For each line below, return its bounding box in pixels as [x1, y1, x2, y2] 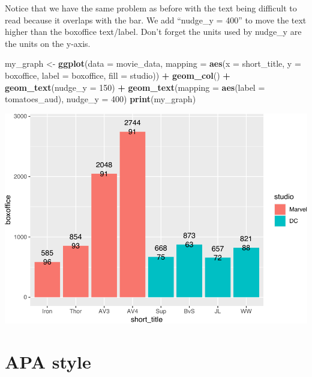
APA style [5, 349, 91, 373]
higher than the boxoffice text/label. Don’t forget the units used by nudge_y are [5, 25, 302, 38]
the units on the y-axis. [5, 37, 91, 49]
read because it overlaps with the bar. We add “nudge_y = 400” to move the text [5, 13, 307, 26]
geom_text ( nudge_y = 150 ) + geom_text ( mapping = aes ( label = [5, 81, 265, 93]
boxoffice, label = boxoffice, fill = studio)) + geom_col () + [5, 69, 230, 81]
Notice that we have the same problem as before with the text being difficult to [5, 2, 297, 14]
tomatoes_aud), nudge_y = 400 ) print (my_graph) [5, 93, 196, 105]
